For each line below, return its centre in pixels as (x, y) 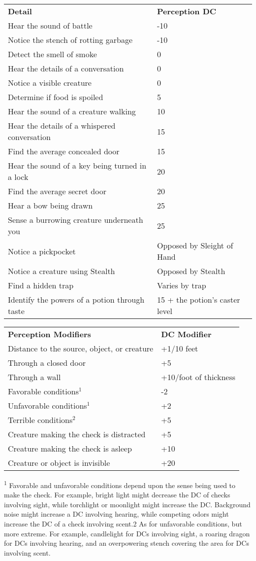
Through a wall (34, 377)
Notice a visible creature (50, 83)
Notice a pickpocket (42, 251)
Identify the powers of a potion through (76, 299)
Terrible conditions (40, 420)
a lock (18, 177)
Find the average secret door (57, 191)
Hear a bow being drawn (50, 205)
